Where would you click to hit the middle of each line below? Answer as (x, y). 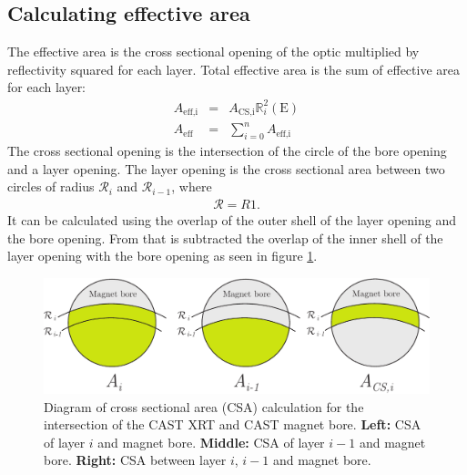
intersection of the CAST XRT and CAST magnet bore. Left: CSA (233, 424)
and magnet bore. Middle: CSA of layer (211, 442)
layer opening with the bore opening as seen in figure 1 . (162, 256)
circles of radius (51, 186)
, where (192, 186)
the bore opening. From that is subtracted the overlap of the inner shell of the (225, 237)
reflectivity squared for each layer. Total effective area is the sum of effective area (233, 69)
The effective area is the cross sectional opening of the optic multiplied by (213, 52)
